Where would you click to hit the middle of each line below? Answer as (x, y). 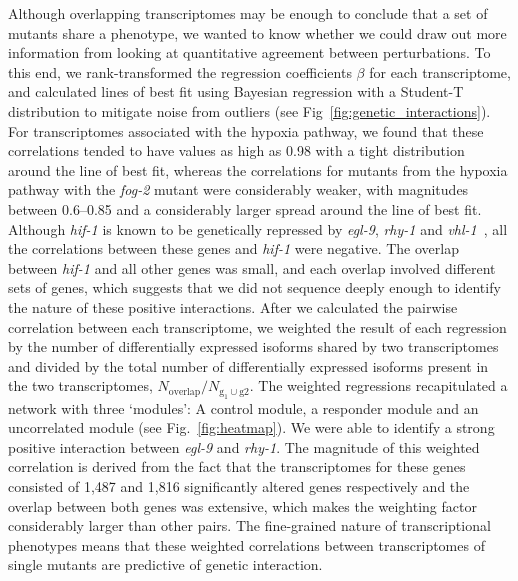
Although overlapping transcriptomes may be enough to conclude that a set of (248, 13)
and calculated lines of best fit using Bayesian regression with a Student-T (236, 91)
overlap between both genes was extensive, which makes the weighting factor (242, 505)
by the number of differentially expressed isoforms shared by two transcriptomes (253, 346)
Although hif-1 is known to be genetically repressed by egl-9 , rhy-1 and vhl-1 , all (258, 228)
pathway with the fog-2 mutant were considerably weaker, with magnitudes (238, 189)
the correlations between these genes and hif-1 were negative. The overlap (233, 248)
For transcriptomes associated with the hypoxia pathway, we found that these (246, 130)
